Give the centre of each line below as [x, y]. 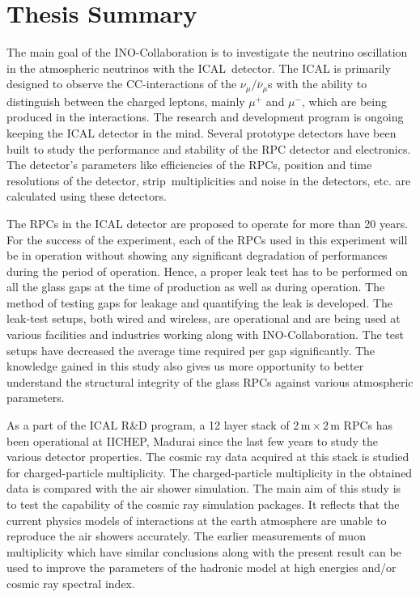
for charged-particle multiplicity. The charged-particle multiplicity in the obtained [210, 472]
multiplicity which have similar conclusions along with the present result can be [204, 551]
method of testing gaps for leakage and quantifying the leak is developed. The [200, 302]
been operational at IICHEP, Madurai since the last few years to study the [192, 440]
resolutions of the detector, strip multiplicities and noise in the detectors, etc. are [209, 180]
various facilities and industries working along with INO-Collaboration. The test [205, 334]
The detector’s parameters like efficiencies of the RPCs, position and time [189, 165]
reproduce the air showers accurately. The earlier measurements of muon [186, 536]
